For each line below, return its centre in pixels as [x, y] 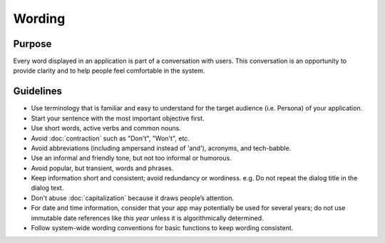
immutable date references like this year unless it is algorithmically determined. [147, 218]
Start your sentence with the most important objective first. [118, 118]
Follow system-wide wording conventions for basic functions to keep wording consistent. [162, 228]
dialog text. [47, 188]
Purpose [32, 44]
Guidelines [37, 92]
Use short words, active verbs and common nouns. [106, 128]
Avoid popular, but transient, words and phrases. [102, 168]
